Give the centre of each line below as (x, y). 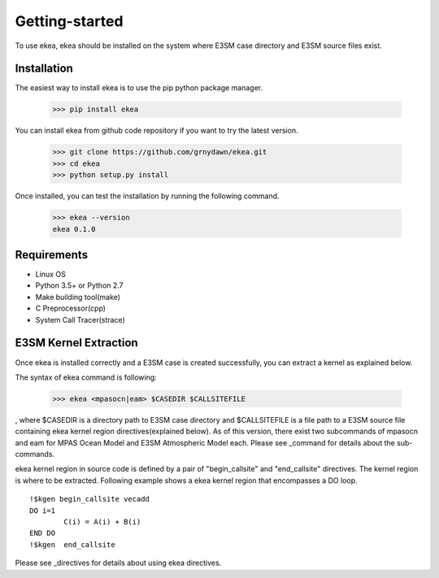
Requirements (52, 255)
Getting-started (69, 21)
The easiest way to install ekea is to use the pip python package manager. (139, 88)
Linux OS (51, 274)
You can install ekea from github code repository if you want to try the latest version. (156, 131)
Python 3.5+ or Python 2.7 (79, 285)
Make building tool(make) (78, 297)
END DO (43, 533)
